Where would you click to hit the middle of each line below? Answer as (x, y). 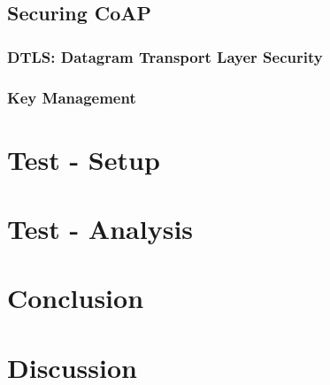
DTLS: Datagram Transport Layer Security (165, 56)
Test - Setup (84, 159)
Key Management (72, 97)
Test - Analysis (100, 229)
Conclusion (76, 298)
